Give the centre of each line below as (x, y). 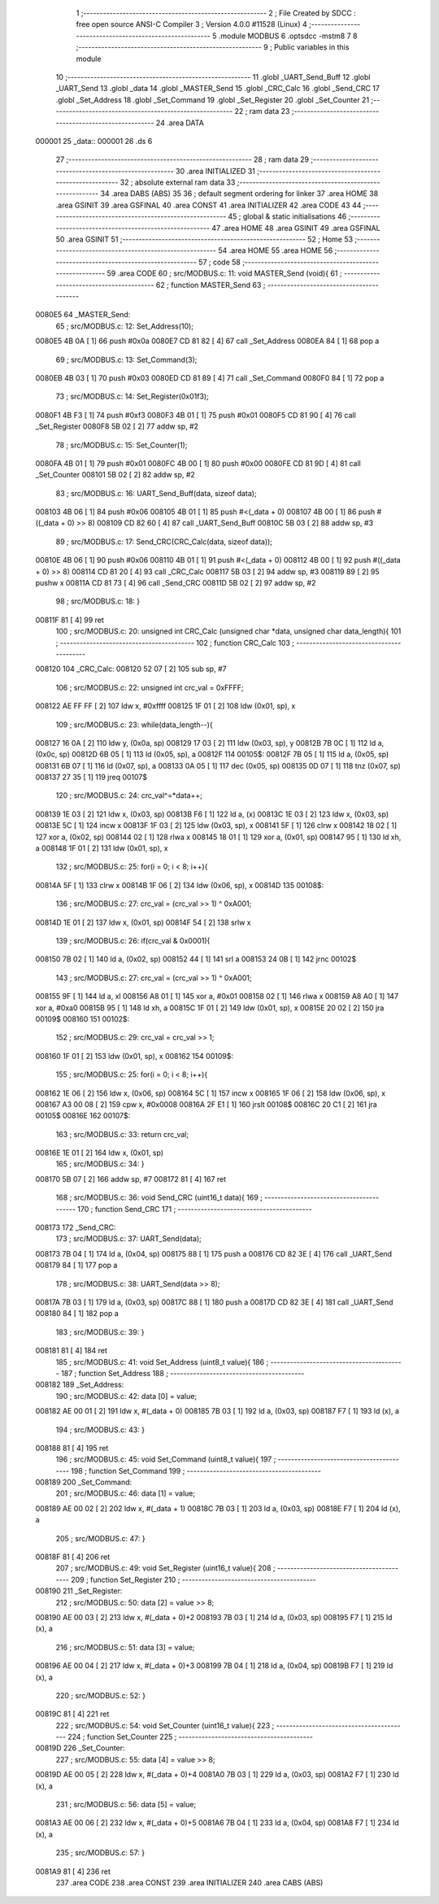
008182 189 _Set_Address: (80, 1385)
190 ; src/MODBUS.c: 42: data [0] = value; (126, 1396)
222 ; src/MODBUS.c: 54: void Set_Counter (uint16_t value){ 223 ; (165, 1725)
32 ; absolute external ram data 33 (178, 182)
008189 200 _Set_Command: (84, 1482)
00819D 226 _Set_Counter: (80, 1748)
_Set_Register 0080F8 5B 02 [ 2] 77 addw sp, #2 (117, 426)
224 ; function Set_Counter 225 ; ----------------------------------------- (190, 1737)
